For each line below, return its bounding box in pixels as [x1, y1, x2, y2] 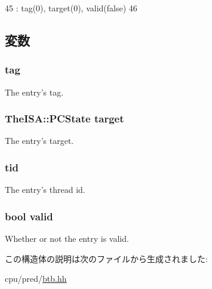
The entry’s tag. [5, 85, 64, 98]
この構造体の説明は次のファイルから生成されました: [5, 252, 208, 265]
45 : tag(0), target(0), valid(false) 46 [5, 2, 137, 14]
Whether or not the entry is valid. [5, 232, 129, 245]
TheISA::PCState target [5, 111, 124, 126]
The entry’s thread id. [5, 183, 85, 196]
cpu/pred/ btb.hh [5, 272, 67, 285]
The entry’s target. [5, 134, 74, 147]
